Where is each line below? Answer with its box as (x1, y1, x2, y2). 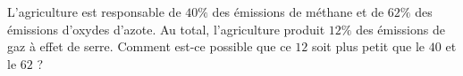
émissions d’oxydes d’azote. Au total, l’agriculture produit (7, 19, 325, 38)
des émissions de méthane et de (212, 3, 384, 20)
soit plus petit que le (311, 37, 425, 56)
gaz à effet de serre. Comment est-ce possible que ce (7, 37, 291, 56)
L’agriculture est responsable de (7, 3, 181, 20)
